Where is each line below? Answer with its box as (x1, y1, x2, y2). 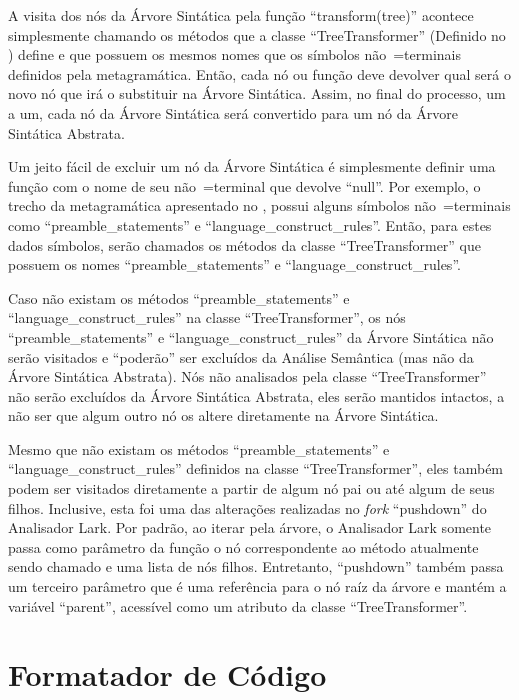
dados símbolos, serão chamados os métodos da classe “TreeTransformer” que (8, 234, 482, 255)
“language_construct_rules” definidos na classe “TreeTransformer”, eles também (8, 458, 504, 479)
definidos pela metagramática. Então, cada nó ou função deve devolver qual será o (8, 63, 511, 84)
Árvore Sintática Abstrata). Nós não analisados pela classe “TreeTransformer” (8, 366, 487, 387)
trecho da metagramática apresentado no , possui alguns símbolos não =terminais (8, 195, 511, 216)
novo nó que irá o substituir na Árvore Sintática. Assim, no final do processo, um (8, 83, 506, 104)
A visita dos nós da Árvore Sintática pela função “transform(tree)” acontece (8, 5, 474, 25)
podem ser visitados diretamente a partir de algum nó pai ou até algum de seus (8, 478, 495, 499)
